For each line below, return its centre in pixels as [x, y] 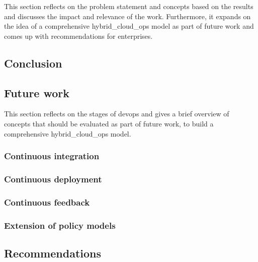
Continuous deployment [53, 179]
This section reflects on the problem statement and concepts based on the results [129, 6]
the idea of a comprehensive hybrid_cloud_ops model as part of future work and [129, 26]
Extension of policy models [60, 225]
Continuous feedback [47, 202]
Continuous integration [52, 156]
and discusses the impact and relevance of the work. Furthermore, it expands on [127, 16]
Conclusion [33, 63]
